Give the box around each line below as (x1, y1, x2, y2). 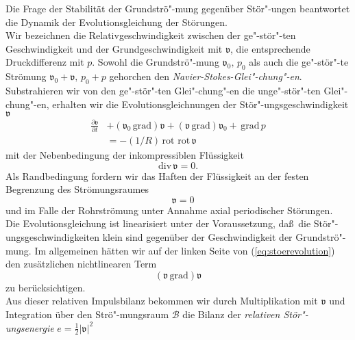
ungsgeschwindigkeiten (5, 230, 100, 244)
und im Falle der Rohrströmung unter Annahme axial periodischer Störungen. (5, 202, 333, 217)
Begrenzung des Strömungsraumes (5, 182, 149, 196)
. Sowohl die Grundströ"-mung (92, 55, 219, 69)
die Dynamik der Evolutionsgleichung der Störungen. (5, 14, 228, 29)
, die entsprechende (230, 41, 310, 55)
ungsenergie (5, 320, 54, 335)
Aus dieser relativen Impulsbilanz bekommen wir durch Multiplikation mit (5, 293, 318, 308)
